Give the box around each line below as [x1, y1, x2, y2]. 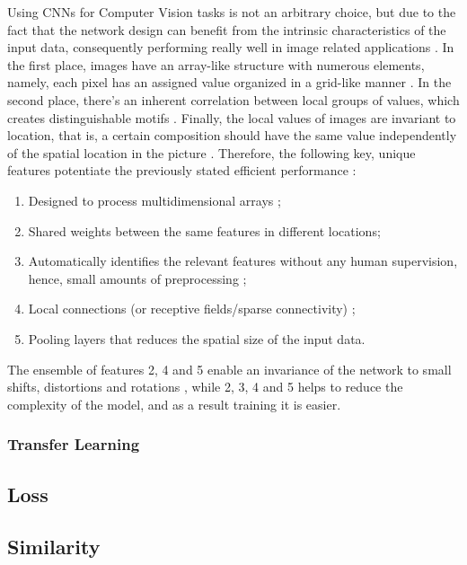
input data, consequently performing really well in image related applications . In [7, 38, 454, 57]
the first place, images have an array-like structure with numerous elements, [7, 55, 425, 74]
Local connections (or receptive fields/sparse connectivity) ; [28, 299, 356, 318]
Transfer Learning [7, 433, 140, 455]
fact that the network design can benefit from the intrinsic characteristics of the [7, 20, 446, 39]
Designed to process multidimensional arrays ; [28, 190, 281, 209]
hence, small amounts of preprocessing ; [28, 269, 247, 287]
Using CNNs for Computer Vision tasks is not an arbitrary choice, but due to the [7, 3, 456, 21]
